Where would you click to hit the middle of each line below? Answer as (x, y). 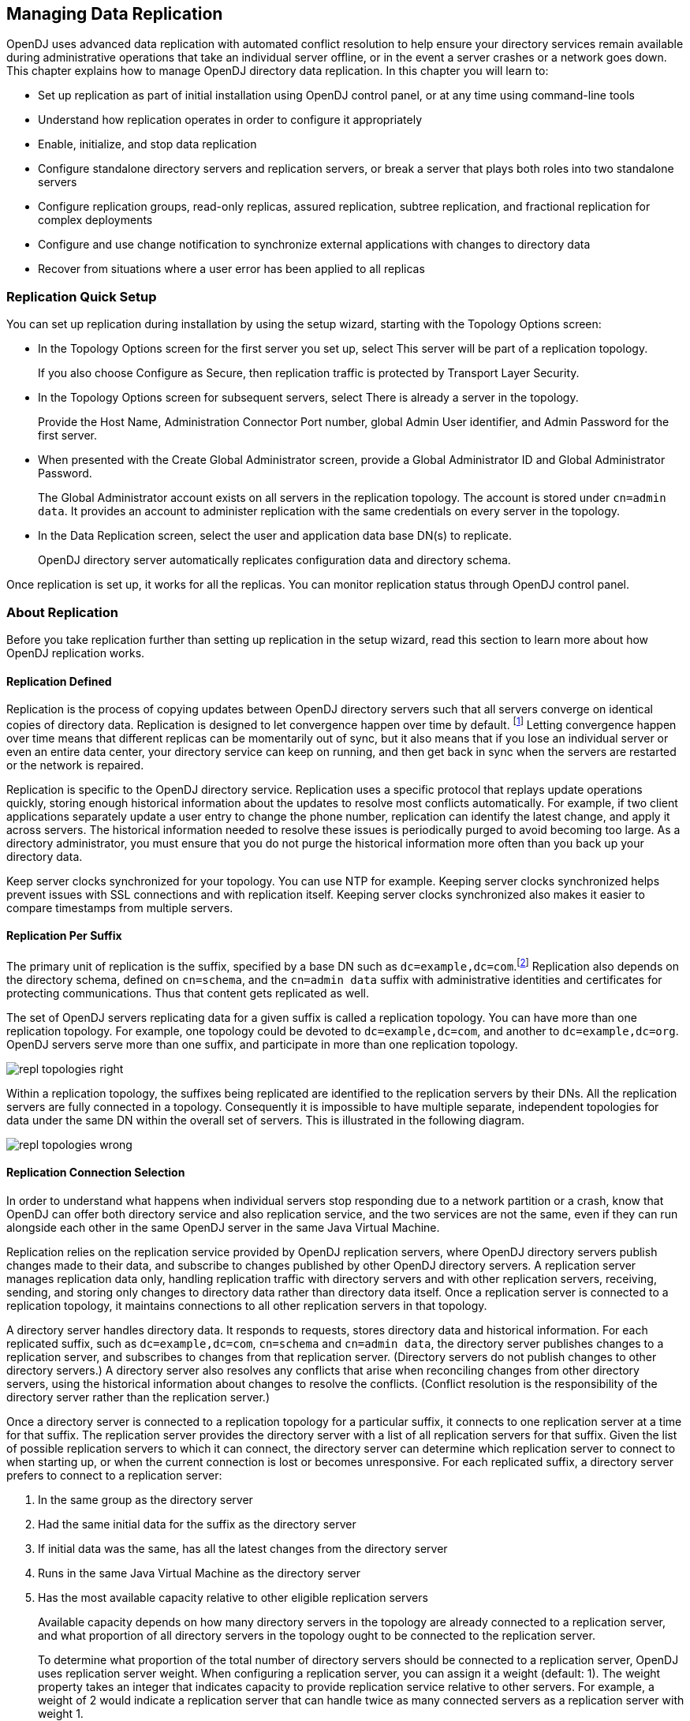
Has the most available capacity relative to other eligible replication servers (233, 1597)
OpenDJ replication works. (76, 653)
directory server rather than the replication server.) (138, 1397)
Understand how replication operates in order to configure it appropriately (230, 120)
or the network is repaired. (75, 765)
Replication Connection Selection (96, 1173)
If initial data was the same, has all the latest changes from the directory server (243, 1548)
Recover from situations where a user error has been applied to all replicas (231, 269)
